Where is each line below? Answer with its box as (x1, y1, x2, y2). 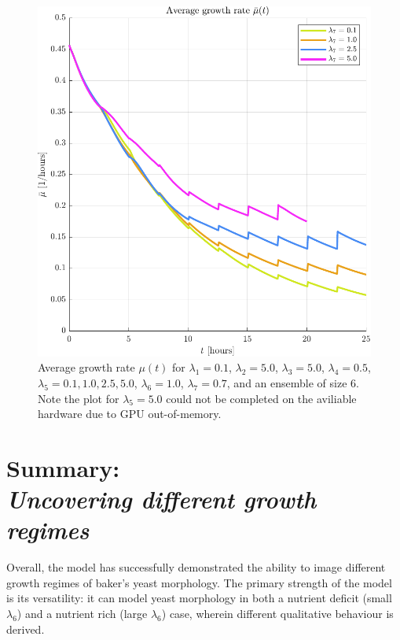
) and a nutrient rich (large (17, 605, 148, 622)
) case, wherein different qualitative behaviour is (161, 605, 394, 622)
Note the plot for (38, 390, 119, 406)
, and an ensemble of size (226, 374, 347, 390)
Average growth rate (38, 359, 135, 375)
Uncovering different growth (6, 483, 317, 516)
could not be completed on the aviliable (166, 390, 357, 406)
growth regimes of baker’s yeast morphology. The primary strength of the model (6, 574, 392, 590)
